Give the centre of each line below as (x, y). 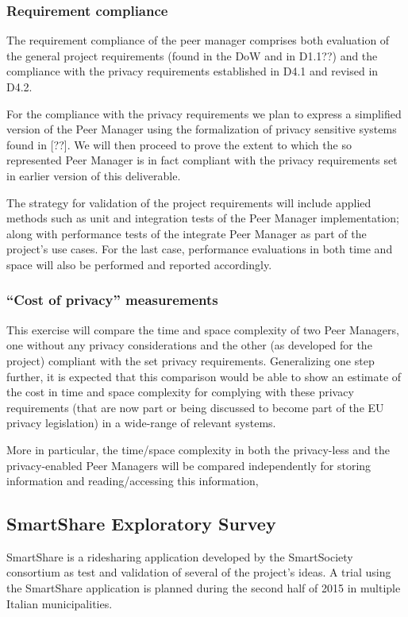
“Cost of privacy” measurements (112, 300)
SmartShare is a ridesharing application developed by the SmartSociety (180, 556)
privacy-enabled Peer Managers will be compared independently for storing (189, 465)
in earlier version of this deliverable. (94, 175)
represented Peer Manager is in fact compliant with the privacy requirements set (202, 160)
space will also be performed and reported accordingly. (139, 264)
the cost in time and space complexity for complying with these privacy (180, 392)
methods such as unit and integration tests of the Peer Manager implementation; (203, 218)
